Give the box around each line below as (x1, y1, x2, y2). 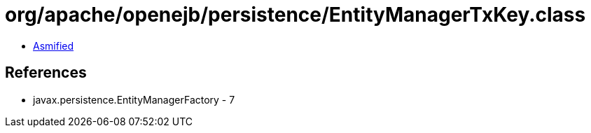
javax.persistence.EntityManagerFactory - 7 (33, 93, 235, 106)
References (5, 64, 87, 82)
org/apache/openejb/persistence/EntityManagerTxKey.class (5, 3, 586, 27)
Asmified (33, 39, 74, 52)
